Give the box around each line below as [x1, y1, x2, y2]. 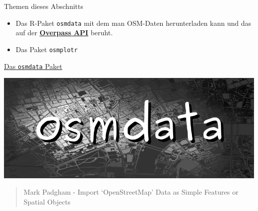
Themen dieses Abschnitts [4, 1, 83, 11]
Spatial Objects [23, 196, 71, 207]
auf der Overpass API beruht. [15, 27, 113, 38]
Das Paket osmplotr [15, 44, 78, 54]
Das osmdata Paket [4, 61, 63, 71]
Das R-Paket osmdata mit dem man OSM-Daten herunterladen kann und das [15, 17, 252, 28]
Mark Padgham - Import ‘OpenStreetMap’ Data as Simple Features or [23, 187, 239, 197]
